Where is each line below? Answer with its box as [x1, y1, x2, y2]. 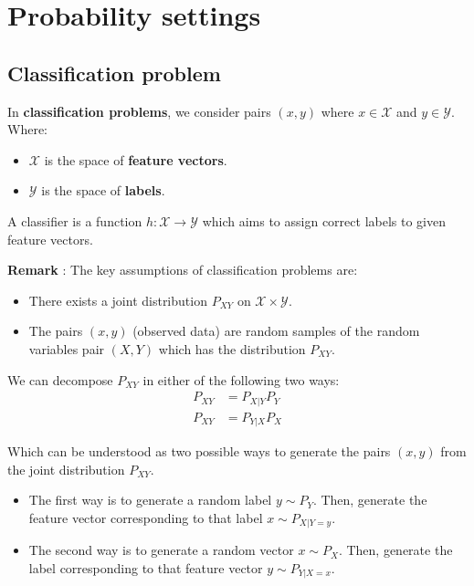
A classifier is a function [7, 211, 142, 230]
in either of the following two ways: [142, 370, 340, 389]
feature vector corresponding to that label [28, 508, 263, 527]
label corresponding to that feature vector [28, 558, 263, 577]
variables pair [28, 339, 105, 358]
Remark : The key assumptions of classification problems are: [7, 260, 358, 279]
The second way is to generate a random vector [28, 540, 294, 560]
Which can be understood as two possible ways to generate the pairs [7, 442, 391, 461]
